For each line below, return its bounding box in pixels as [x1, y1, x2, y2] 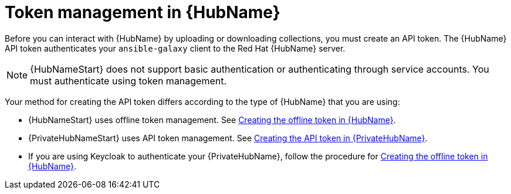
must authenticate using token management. [30, 74, 227, 87]
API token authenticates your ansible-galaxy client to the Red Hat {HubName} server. [5, 43, 346, 53]
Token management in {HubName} [5, 2, 280, 22]
